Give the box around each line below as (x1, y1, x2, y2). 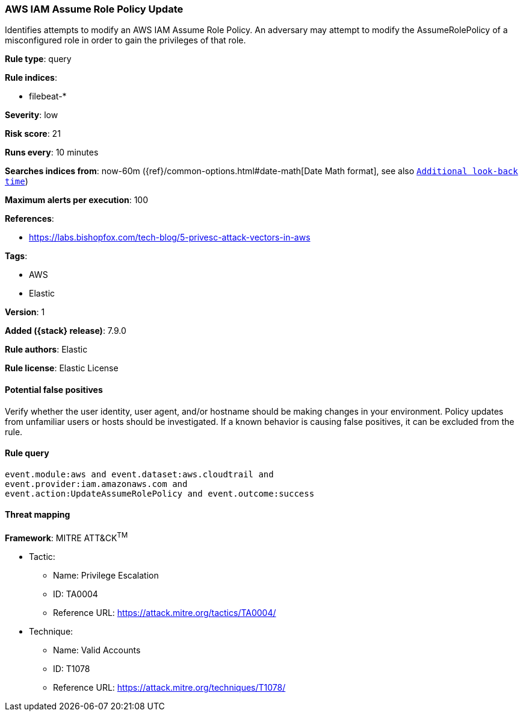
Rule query (5, 448, 49, 459)
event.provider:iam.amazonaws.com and (5, 479, 188, 489)
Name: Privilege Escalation (53, 570, 159, 580)
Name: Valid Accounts (53, 644, 141, 655)
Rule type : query (5, 54, 72, 64)
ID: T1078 (53, 663, 90, 674)
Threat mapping (5, 509, 70, 520)
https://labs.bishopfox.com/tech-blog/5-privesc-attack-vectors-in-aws (29, 232, 311, 243)
